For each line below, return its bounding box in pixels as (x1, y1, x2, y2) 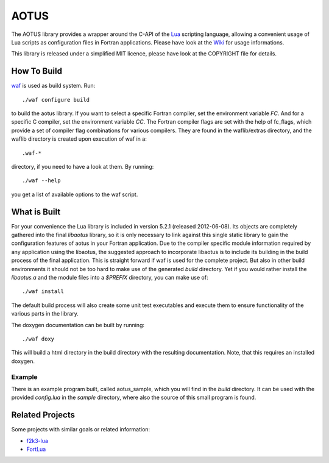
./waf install (22, 288, 64, 295)
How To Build (11, 66, 62, 76)
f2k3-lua (26, 437, 49, 444)
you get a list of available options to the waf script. (11, 191, 138, 198)
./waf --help (22, 177, 61, 184)
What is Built (11, 207, 61, 217)
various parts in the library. (11, 310, 79, 317)
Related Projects (11, 410, 76, 420)
